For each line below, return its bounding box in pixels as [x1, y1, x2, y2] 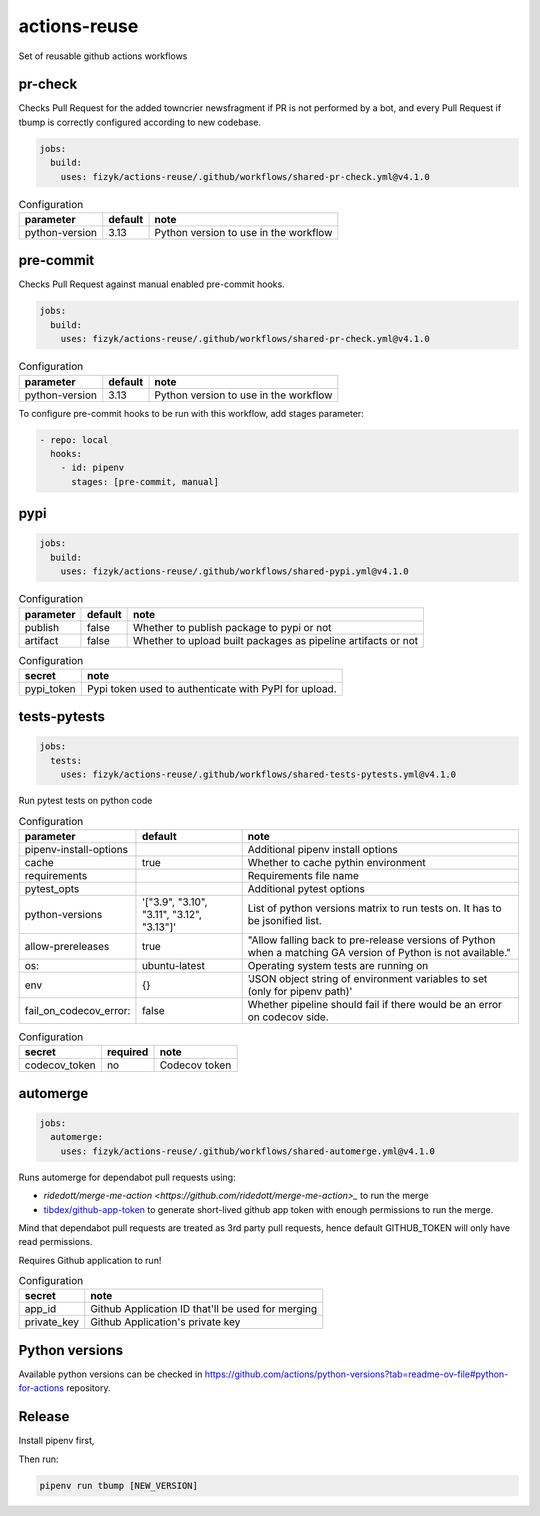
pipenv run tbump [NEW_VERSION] [39, 1480, 199, 1491]
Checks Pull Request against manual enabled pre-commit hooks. [18, 278, 285, 290]
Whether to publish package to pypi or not [133, 620, 332, 634]
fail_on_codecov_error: [24, 1004, 131, 1018]
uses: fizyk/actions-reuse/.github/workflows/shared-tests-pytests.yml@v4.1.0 [60, 769, 457, 780]
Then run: [18, 1453, 59, 1465]
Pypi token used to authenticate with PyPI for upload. [86, 681, 337, 695]
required [106, 1045, 149, 1059]
